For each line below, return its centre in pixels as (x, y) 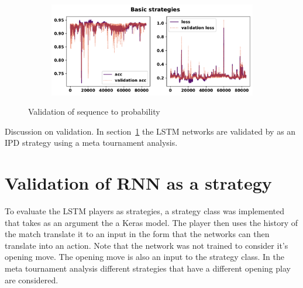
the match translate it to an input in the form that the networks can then (137, 234)
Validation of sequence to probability (94, 112)
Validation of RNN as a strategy (138, 183)
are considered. (32, 280)
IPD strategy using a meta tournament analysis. (91, 143)
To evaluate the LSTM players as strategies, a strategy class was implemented (145, 211)
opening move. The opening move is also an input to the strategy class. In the (144, 257)
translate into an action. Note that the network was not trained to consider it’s (147, 245)
